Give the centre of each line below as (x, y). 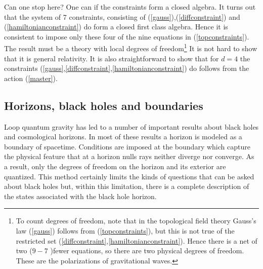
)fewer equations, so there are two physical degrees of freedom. (147, 251)
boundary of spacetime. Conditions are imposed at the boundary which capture (127, 146)
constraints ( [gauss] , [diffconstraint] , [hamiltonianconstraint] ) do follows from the (127, 68)
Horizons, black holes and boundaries (104, 105)
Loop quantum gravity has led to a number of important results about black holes (131, 126)
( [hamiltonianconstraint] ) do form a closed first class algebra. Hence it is (116, 27)
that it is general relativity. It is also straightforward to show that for (112, 58)
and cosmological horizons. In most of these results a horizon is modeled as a (123, 137)
